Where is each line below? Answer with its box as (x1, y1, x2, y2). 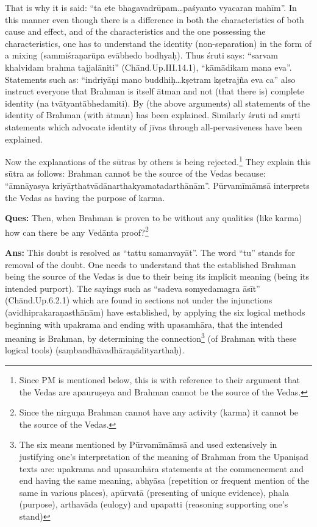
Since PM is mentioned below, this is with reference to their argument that (19, 373, 301, 386)
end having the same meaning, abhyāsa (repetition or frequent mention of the (19, 474, 309, 487)
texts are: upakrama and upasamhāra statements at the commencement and (19, 462, 304, 475)
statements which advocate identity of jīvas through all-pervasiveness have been (5, 120, 302, 133)
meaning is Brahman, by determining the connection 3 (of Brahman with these (5, 330, 297, 344)
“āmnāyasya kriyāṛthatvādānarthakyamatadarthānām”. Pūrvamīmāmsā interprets (5, 179, 310, 191)
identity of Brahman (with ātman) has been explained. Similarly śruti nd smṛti (5, 108, 301, 121)
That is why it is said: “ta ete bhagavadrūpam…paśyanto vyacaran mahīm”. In (5, 1, 297, 13)
